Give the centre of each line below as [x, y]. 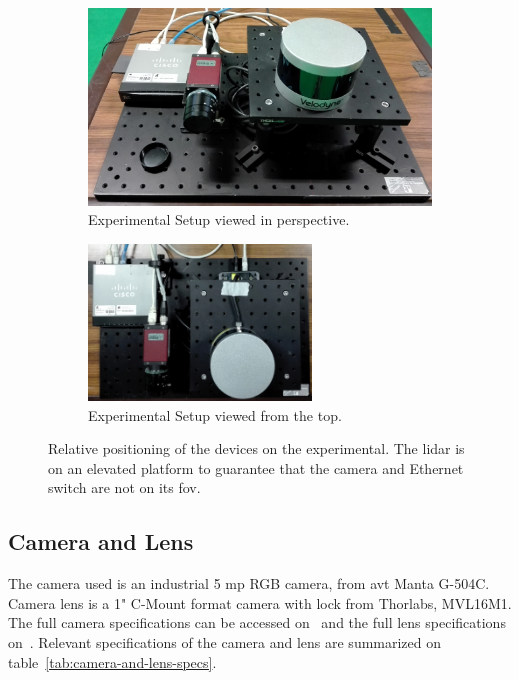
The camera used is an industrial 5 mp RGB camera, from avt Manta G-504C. [249, 583]
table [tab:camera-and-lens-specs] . [112, 661]
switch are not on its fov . [124, 487]
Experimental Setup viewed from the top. [215, 414]
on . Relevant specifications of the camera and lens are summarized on [225, 641]
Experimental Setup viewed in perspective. [219, 219]
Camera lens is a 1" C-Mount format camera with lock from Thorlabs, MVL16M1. [260, 602]
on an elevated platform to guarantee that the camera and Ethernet [256, 467]
